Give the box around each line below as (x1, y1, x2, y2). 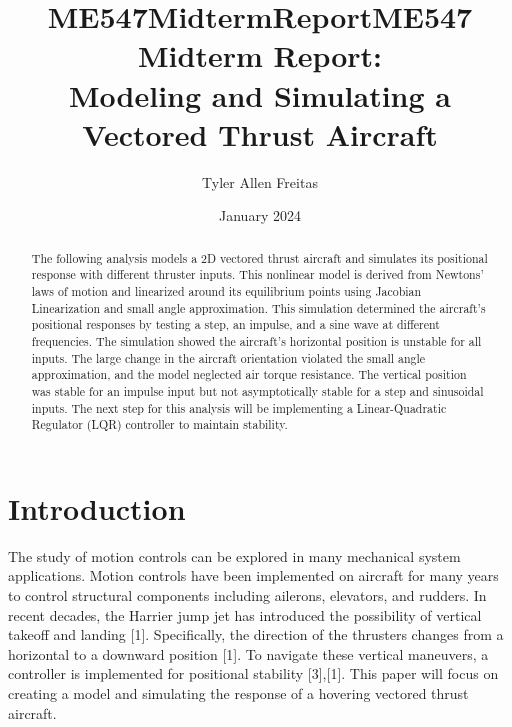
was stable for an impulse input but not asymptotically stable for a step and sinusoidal (31, 382, 484, 399)
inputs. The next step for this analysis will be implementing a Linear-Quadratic (31, 399, 447, 416)
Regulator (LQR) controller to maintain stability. (31, 416, 288, 433)
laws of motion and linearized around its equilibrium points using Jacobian (31, 282, 422, 299)
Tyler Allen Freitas (202, 171, 318, 192)
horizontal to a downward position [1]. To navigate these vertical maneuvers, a (8, 643, 489, 664)
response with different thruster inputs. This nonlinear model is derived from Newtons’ (31, 266, 484, 283)
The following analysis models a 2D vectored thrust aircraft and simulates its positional (31, 249, 488, 266)
